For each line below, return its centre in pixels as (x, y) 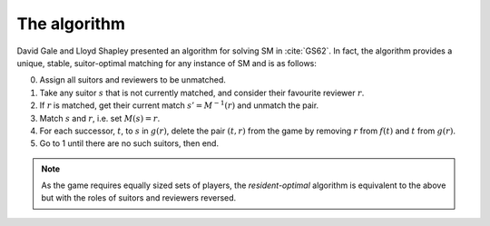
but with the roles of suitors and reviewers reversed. (139, 198)
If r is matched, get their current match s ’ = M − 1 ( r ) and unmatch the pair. (179, 105)
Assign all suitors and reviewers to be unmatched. (133, 80)
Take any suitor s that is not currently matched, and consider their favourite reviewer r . (202, 93)
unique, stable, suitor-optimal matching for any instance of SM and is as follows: (167, 63)
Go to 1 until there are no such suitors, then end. (129, 143)
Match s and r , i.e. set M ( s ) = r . (100, 118)
